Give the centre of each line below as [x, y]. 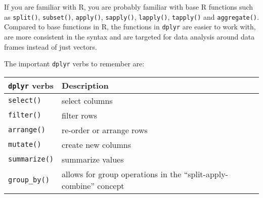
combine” [78, 185]
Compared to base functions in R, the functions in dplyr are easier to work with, [130, 27]
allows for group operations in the [122, 174]
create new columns [97, 144]
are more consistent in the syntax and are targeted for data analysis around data [129, 36]
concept [111, 185]
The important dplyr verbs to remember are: [74, 64]
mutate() [25, 145]
